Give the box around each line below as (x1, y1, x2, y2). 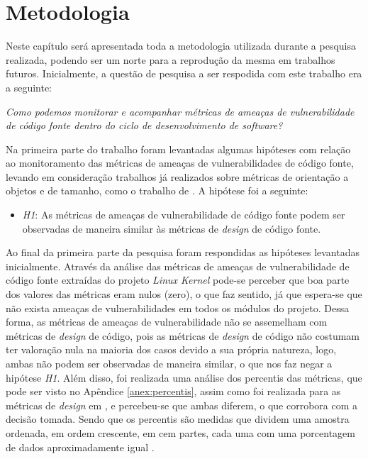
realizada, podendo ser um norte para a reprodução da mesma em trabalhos (6, 52, 335, 67)
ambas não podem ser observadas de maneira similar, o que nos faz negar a (6, 356, 333, 370)
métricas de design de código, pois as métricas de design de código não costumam (6, 328, 360, 343)
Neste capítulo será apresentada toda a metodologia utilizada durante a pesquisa (6, 38, 357, 53)
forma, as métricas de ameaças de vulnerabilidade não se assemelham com (6, 314, 328, 329)
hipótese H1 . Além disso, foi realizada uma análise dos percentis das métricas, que (6, 370, 362, 385)
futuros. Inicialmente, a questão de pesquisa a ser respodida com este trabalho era (6, 66, 362, 81)
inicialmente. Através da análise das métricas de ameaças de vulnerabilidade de (6, 258, 350, 273)
